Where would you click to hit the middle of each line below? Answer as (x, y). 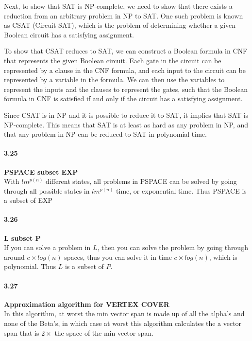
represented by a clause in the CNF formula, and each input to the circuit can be (125, 70)
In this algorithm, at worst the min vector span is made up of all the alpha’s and (124, 314)
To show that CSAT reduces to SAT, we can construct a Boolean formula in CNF (126, 51)
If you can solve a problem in (47, 247)
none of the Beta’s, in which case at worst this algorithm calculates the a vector (123, 323)
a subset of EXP (28, 200)
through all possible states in (47, 190)
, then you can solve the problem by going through (173, 247)
